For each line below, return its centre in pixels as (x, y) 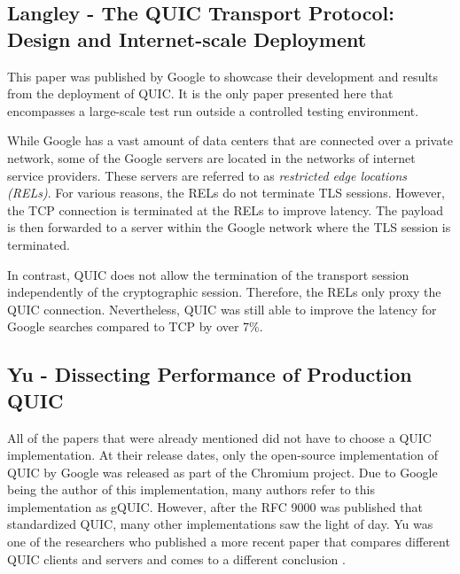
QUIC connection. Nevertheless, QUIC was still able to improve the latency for (222, 309)
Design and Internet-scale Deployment (187, 39)
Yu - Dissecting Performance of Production (210, 374)
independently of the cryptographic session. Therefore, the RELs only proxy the (224, 292)
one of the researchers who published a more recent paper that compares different (229, 542)
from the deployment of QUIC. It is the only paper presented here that (200, 93)
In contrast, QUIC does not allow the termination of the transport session (208, 274)
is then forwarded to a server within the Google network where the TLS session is (229, 227)
